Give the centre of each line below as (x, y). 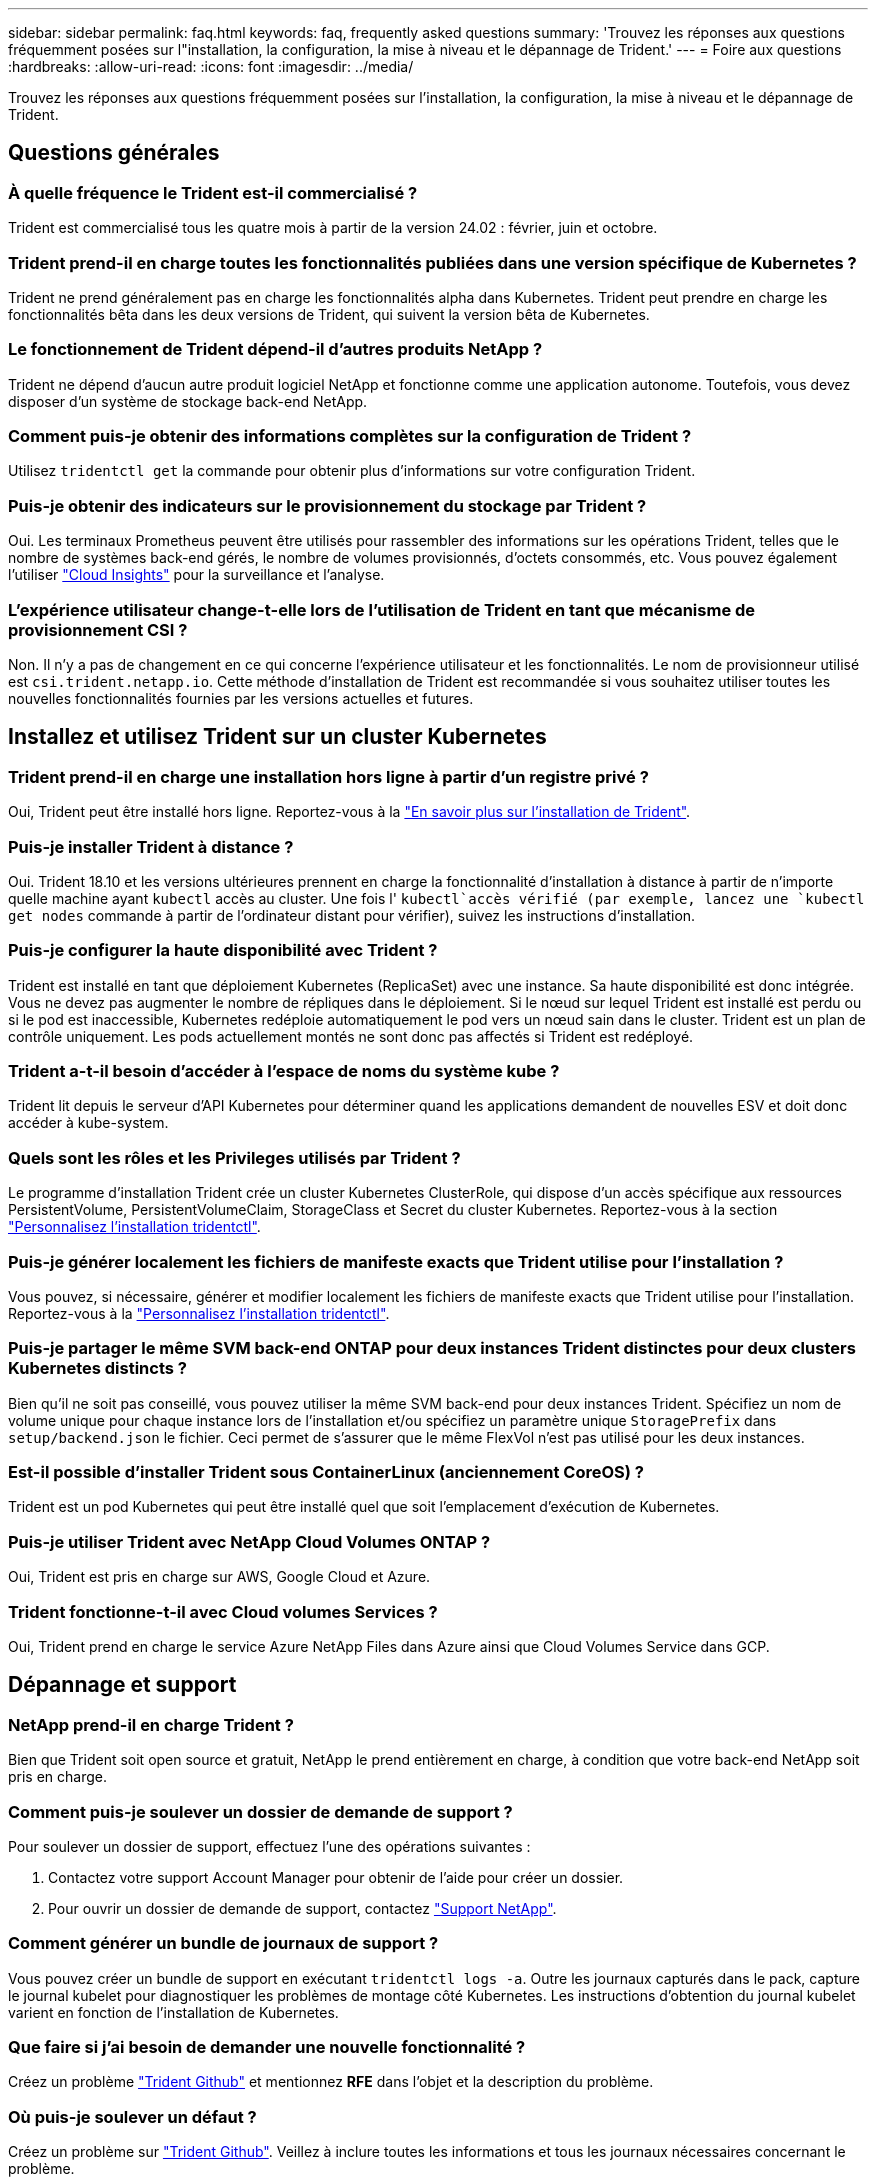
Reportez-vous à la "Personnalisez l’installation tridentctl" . (199, 1313)
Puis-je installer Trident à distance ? (151, 846)
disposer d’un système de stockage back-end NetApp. (188, 401)
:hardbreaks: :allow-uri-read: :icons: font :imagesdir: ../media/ (211, 66)
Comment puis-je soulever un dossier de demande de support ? (260, 1811)
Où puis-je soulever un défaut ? (132, 2116)
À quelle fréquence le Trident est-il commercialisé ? (213, 192)
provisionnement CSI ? (98, 629)
